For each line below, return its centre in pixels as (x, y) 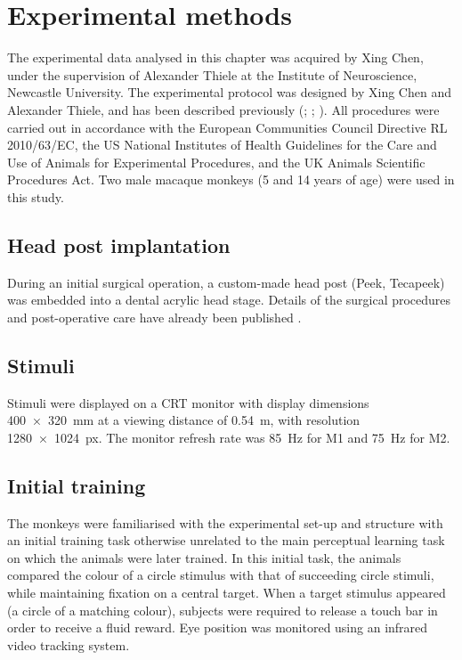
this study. (36, 196)
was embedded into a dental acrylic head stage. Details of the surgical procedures (229, 300)
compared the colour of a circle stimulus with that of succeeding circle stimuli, (221, 575)
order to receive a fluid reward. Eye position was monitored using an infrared (218, 627)
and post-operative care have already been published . (154, 317)
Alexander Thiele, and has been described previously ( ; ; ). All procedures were (223, 109)
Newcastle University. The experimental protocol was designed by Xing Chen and (229, 92)
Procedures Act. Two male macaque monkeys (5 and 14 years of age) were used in (231, 179)
